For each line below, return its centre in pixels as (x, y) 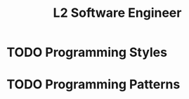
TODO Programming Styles (87, 52)
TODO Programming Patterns (93, 85)
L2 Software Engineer (117, 13)
